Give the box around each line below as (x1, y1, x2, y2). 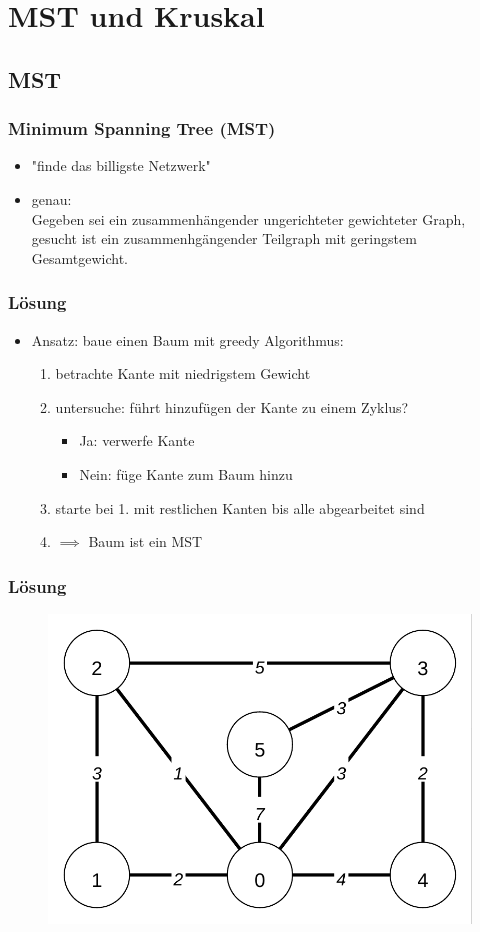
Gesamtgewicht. (31, 247, 129, 268)
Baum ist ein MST (88, 531, 203, 552)
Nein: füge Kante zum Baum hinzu (79, 463, 293, 484)
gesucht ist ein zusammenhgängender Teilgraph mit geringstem (31, 228, 417, 249)
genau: (31, 188, 72, 209)
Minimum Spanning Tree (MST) (8, 116, 276, 141)
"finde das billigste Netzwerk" (31, 155, 211, 176)
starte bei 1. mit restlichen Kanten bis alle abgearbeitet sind (55, 497, 425, 518)
